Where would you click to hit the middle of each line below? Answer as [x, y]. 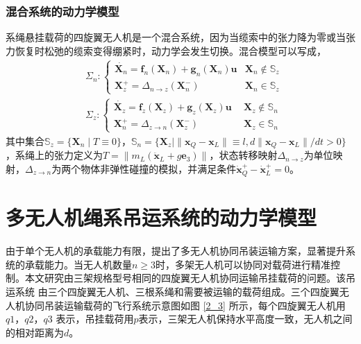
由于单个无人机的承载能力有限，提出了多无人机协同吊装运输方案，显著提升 [176, 251]
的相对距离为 [35, 332]
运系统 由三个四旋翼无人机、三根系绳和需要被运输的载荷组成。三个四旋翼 [173, 292]
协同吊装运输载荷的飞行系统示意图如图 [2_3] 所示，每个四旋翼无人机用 [185, 305]
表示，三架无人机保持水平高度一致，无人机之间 [245, 319]
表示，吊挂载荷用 [95, 319]
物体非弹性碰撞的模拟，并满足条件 [159, 168]
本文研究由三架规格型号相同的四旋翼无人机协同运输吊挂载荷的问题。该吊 [190, 278]
